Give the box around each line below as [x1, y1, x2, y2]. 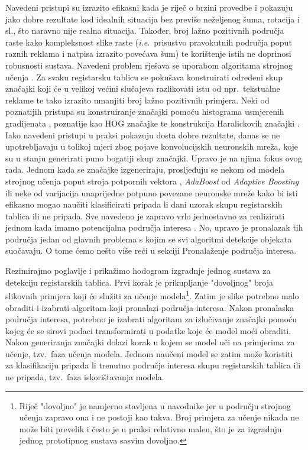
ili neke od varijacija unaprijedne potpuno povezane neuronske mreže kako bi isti [5, 186, 298, 199]
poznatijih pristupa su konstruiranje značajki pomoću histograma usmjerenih [5, 105, 284, 118]
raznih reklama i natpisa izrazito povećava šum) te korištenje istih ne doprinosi [5, 47, 291, 60]
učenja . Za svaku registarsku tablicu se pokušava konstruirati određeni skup [5, 70, 283, 83]
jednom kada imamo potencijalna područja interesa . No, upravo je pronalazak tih [5, 221, 303, 234]
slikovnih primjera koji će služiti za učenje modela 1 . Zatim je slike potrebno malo [5, 288, 299, 302]
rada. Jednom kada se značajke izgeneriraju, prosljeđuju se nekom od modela [5, 163, 285, 176]
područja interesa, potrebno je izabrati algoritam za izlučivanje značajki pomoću [5, 313, 297, 325]
